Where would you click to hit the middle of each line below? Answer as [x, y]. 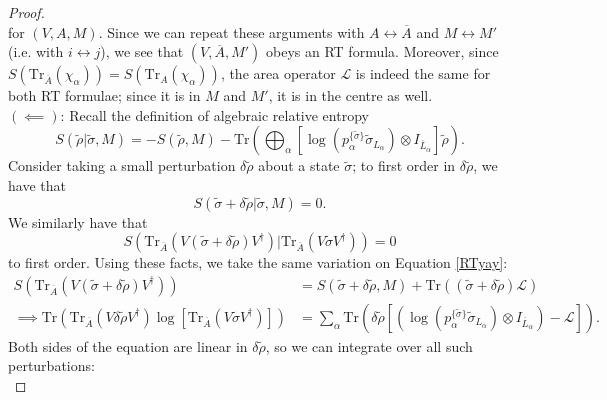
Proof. [26, 12]
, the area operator [278, 73]
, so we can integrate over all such [369, 345]
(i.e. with [36, 51]
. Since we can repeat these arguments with [231, 31]
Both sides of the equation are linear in [128, 345]
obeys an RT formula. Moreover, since [382, 51]
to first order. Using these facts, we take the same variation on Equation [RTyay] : [258, 262]
